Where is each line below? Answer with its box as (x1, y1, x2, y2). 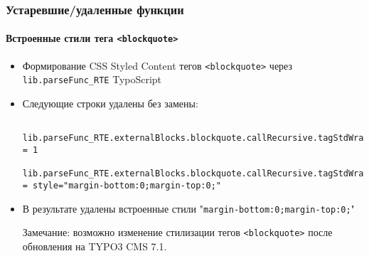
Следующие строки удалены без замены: (22, 96, 198, 111)
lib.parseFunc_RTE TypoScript (22, 72, 162, 87)
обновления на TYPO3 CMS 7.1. (22, 238, 167, 253)
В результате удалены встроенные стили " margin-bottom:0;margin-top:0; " (22, 201, 355, 215)
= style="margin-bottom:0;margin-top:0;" (22, 180, 221, 191)
